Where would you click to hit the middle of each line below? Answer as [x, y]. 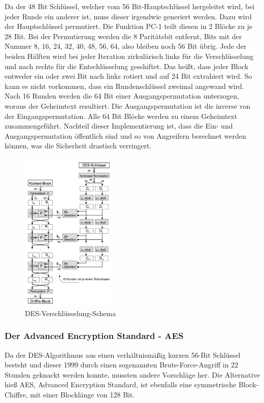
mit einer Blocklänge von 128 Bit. [82, 395]
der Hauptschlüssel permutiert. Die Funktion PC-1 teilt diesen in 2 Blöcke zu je [129, 26]
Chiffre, [16, 395]
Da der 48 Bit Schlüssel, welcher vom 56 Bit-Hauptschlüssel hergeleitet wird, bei [130, 6]
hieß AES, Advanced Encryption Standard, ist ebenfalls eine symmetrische [121, 384]
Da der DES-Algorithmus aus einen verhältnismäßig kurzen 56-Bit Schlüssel [123, 354]
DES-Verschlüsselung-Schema [71, 313]
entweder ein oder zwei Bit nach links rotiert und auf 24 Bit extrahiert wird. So [128, 76]
